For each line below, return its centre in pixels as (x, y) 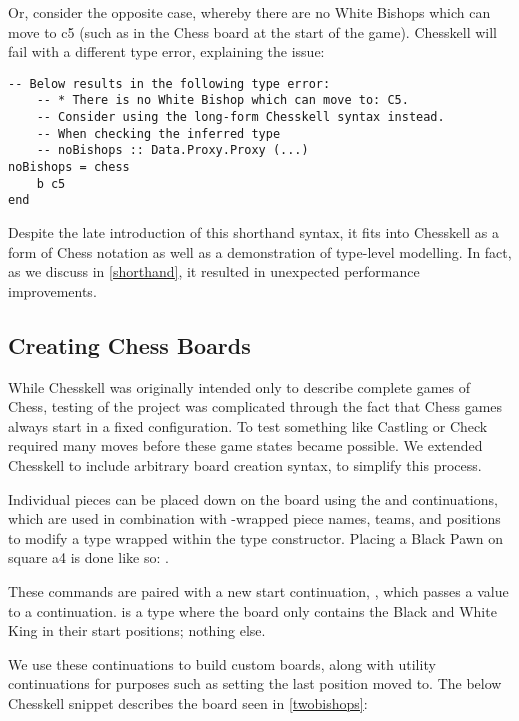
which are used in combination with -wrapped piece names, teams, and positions (254, 518)
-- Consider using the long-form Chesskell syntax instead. (240, 117)
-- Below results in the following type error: (169, 83)
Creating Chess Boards (129, 344)
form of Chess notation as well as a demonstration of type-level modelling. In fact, (260, 251)
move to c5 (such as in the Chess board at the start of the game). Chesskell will (252, 31)
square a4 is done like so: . (88, 557)
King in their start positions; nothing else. (137, 630)
